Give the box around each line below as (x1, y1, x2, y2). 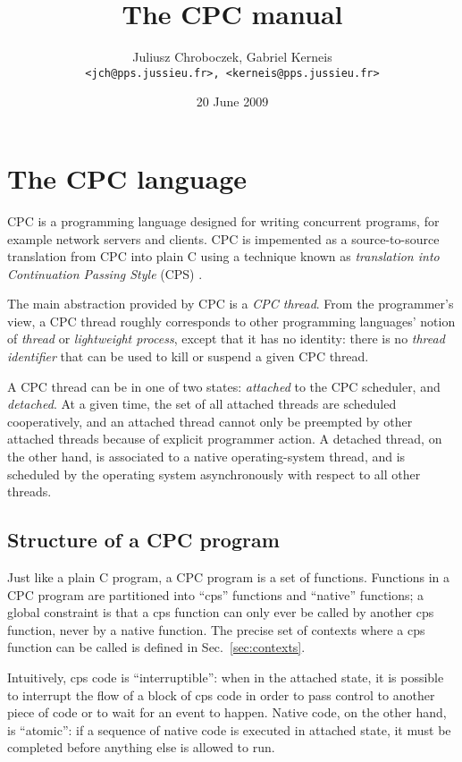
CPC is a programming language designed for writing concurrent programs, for (7, 211, 440, 230)
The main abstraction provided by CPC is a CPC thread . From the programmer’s (7, 294, 454, 313)
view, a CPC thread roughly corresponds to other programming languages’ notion (7, 311, 456, 330)
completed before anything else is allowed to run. (7, 738, 275, 757)
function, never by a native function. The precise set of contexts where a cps (7, 620, 425, 639)
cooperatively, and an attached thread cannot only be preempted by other (7, 411, 413, 430)
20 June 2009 (196, 92, 269, 111)
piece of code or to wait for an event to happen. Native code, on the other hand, (7, 703, 447, 722)
